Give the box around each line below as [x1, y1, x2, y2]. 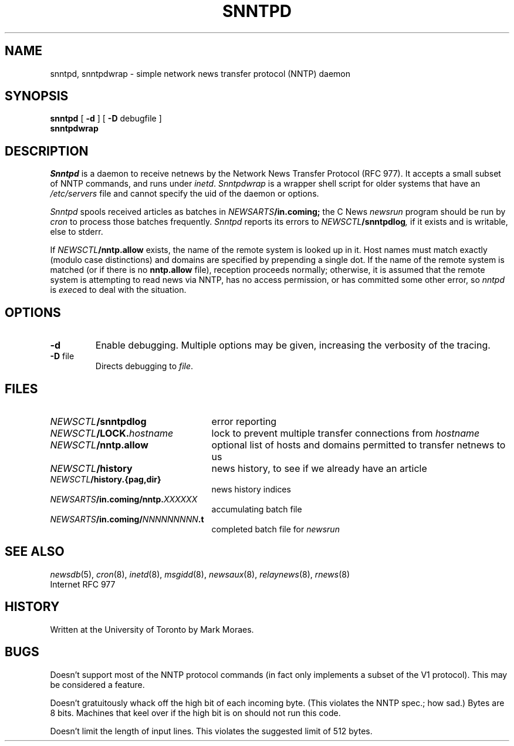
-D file [50, 351, 75, 362]
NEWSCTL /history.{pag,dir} [50, 474, 161, 484]
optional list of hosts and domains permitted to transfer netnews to [211, 438, 506, 451]
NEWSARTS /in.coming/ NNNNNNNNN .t [50, 514, 204, 524]
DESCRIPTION [5, 143, 89, 158]
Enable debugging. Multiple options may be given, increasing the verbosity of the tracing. [95, 339, 491, 352]
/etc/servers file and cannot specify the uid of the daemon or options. [50, 188, 319, 199]
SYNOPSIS [5, 89, 69, 104]
